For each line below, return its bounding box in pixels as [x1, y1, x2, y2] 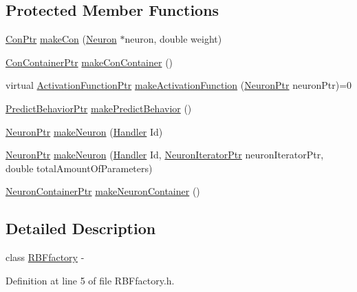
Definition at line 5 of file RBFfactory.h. [6, 273, 175, 287]
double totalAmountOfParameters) [6, 160, 153, 175]
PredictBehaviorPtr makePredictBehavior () [6, 101, 192, 115]
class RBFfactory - [6, 250, 85, 264]
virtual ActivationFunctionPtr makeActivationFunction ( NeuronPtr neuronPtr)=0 [6, 78, 352, 92]
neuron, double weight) [125, 32, 222, 46]
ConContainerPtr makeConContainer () [6, 54, 173, 69]
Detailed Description [6, 218, 156, 239]
